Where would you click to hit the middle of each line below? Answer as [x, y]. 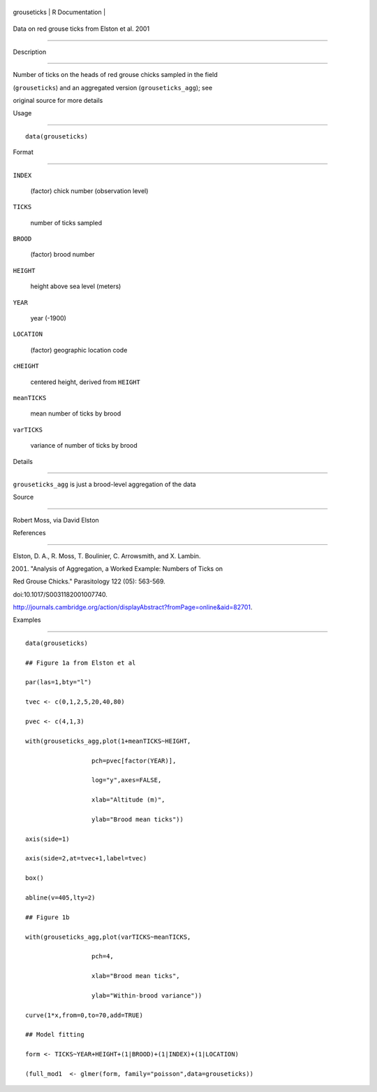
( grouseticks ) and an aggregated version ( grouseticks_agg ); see [113, 87]
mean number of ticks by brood [76, 413]
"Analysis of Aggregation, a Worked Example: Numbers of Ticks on [127, 568]
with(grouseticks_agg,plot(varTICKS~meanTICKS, [108, 937]
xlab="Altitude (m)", [128, 800]
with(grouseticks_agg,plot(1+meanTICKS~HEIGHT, [108, 741]
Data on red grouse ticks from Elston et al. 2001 [81, 29]
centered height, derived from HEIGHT [86, 382]
